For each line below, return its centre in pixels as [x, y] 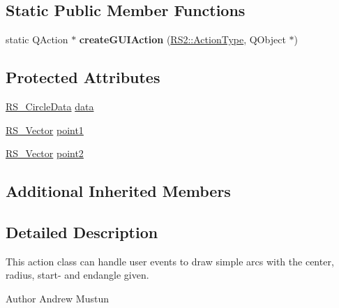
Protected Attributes [83, 77]
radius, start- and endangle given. [77, 275]
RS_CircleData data [50, 106]
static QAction [37, 39]
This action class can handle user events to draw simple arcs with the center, [170, 261]
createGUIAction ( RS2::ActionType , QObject [182, 39]
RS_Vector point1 [45, 130]
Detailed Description [82, 232]
